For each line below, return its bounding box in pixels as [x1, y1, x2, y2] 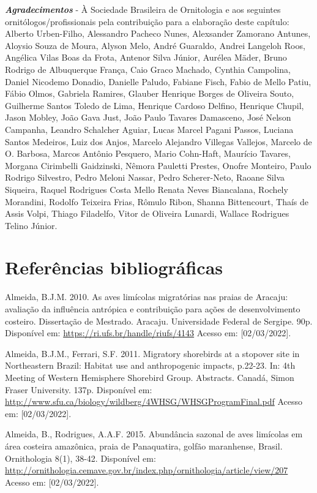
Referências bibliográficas [5, 255, 223, 280]
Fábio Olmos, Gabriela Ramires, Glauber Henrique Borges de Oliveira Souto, [5, 87, 294, 100]
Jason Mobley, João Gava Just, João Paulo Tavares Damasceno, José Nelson [5, 111, 291, 124]
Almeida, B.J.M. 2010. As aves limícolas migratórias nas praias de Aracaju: [5, 290, 288, 303]
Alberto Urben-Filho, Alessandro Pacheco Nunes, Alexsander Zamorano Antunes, [5, 27, 311, 40]
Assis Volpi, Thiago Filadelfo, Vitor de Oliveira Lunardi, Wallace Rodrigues [5, 207, 289, 220]
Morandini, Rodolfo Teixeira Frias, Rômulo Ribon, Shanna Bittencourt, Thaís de [5, 195, 309, 208]
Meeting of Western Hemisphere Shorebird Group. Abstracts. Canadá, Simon [5, 371, 294, 383]
